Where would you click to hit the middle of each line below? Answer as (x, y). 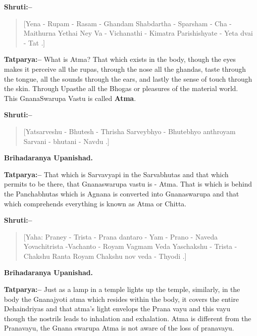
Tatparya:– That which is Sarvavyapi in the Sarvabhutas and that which (116, 174)
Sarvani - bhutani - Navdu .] (66, 141)
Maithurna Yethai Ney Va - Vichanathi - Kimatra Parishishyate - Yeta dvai (138, 33)
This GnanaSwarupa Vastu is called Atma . (70, 98)
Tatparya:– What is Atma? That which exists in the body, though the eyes (120, 59)
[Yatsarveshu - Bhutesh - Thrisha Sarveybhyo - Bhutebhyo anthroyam (129, 131)
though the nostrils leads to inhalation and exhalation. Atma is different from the (128, 318)
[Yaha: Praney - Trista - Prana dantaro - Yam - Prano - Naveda (121, 236)
